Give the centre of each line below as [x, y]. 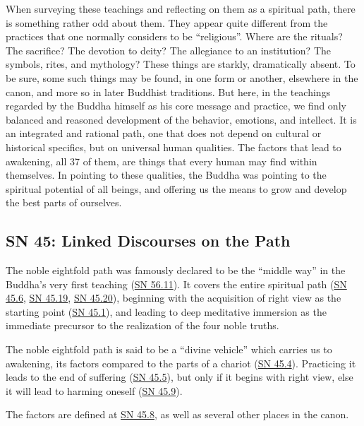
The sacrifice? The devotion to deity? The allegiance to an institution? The [168, 50]
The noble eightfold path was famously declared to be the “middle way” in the [176, 270]
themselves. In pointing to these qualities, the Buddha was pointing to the [166, 175]
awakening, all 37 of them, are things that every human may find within [162, 161]
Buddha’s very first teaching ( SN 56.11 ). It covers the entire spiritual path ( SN [176, 284]
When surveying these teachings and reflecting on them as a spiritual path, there [181, 8]
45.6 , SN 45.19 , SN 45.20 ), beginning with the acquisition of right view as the [174, 298]
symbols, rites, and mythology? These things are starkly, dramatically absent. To [181, 64]
